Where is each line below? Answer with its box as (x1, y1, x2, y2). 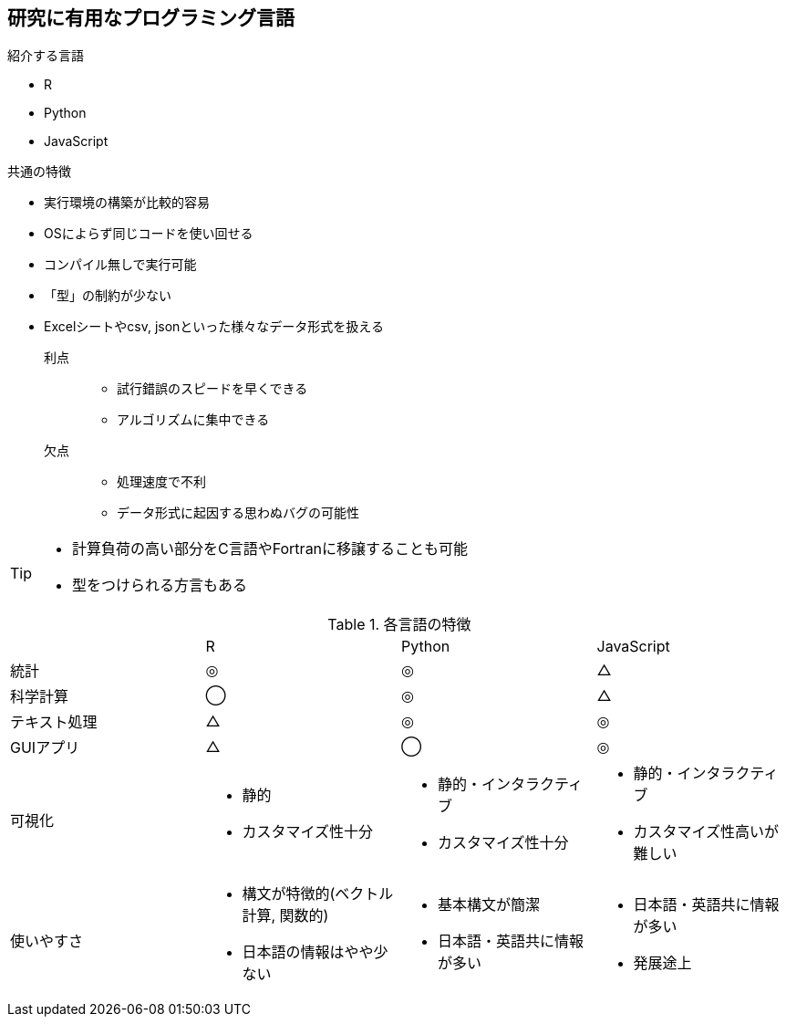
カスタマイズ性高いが (633, 822, 780, 841)
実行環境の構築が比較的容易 (44, 194, 210, 211)
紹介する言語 (7, 47, 84, 64)
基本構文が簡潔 (438, 895, 541, 914)
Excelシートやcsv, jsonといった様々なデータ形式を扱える (44, 319, 384, 335)
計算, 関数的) (242, 906, 329, 925)
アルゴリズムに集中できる (117, 412, 270, 428)
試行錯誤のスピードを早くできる (117, 381, 308, 397)
